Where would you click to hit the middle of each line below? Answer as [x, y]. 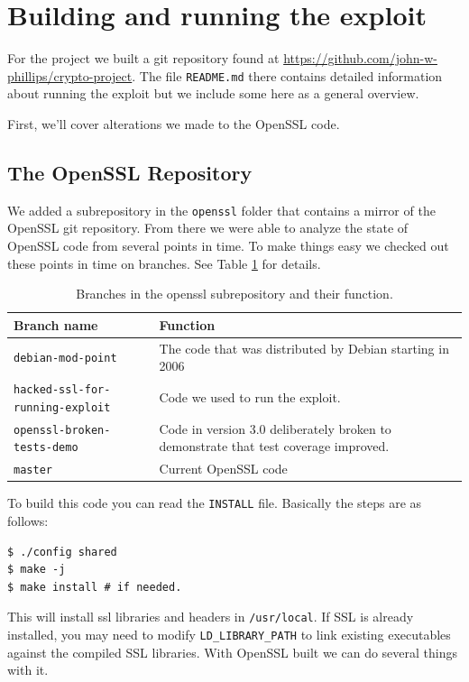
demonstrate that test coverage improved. [274, 446]
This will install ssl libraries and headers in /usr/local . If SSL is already [211, 617]
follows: [28, 521]
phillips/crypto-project [70, 75]
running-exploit [62, 407]
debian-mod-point [65, 359]
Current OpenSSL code [223, 469]
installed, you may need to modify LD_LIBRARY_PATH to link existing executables [229, 635]
